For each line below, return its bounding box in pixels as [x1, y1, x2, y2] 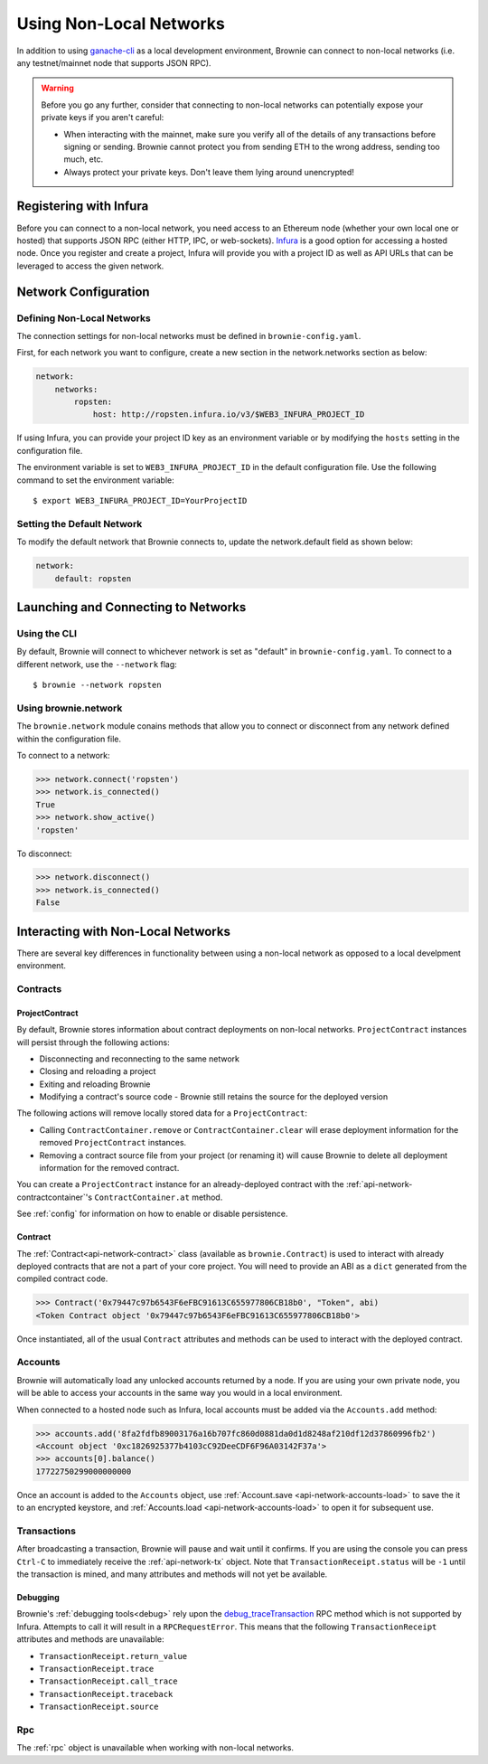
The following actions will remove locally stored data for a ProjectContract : [16, 1108, 307, 1118]
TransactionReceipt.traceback [39, 1689, 174, 1699]
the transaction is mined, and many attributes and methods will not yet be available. [16, 1569, 328, 1580]
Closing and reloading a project [39, 1066, 156, 1077]
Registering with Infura [16, 199, 149, 214]
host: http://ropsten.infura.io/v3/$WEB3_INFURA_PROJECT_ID [92, 410, 365, 420]
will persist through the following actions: [16, 1036, 171, 1048]
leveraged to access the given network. [16, 260, 164, 271]
